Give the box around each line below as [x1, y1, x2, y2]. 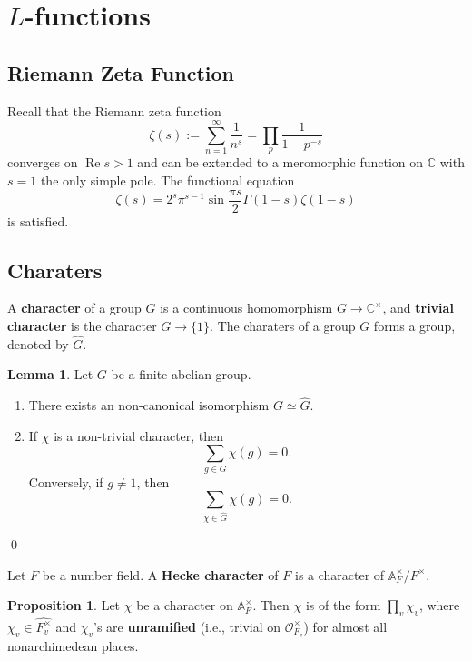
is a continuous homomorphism [160, 298, 333, 317]
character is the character [7, 316, 157, 335]
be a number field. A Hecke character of [42, 565, 279, 584]
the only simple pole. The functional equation [40, 170, 295, 189]
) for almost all [303, 616, 388, 636]
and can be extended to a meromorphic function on [137, 153, 424, 172]
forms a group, [373, 316, 456, 335]
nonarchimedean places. [7, 636, 139, 655]
